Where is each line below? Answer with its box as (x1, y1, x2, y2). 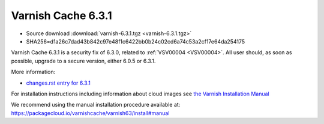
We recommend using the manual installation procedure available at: (11, 101, 181, 108)
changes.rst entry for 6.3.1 (26, 79, 91, 86)
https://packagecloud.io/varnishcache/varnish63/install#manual (11, 109, 170, 116)
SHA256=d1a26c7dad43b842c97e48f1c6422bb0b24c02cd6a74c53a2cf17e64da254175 (26, 38, 245, 45)
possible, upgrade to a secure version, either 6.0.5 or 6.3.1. (11, 57, 156, 64)
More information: (11, 69, 56, 76)
